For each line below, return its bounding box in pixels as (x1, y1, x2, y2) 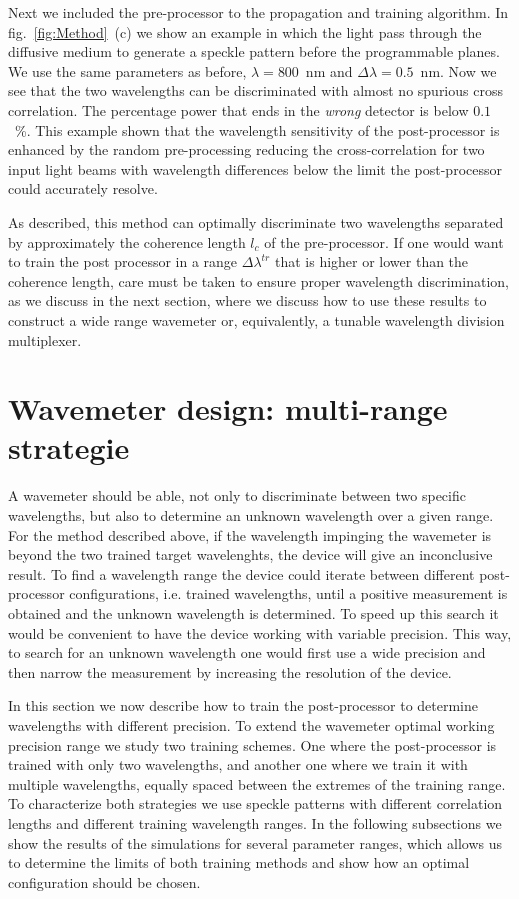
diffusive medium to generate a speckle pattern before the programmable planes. (8, 41, 500, 62)
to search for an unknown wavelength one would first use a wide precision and (8, 642, 486, 663)
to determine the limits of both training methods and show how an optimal (8, 852, 470, 873)
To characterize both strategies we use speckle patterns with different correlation (8, 793, 503, 814)
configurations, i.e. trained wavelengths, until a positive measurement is (69, 583, 508, 604)
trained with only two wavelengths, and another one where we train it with (8, 754, 468, 775)
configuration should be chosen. (8, 871, 201, 892)
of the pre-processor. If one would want (264, 231, 504, 252)
